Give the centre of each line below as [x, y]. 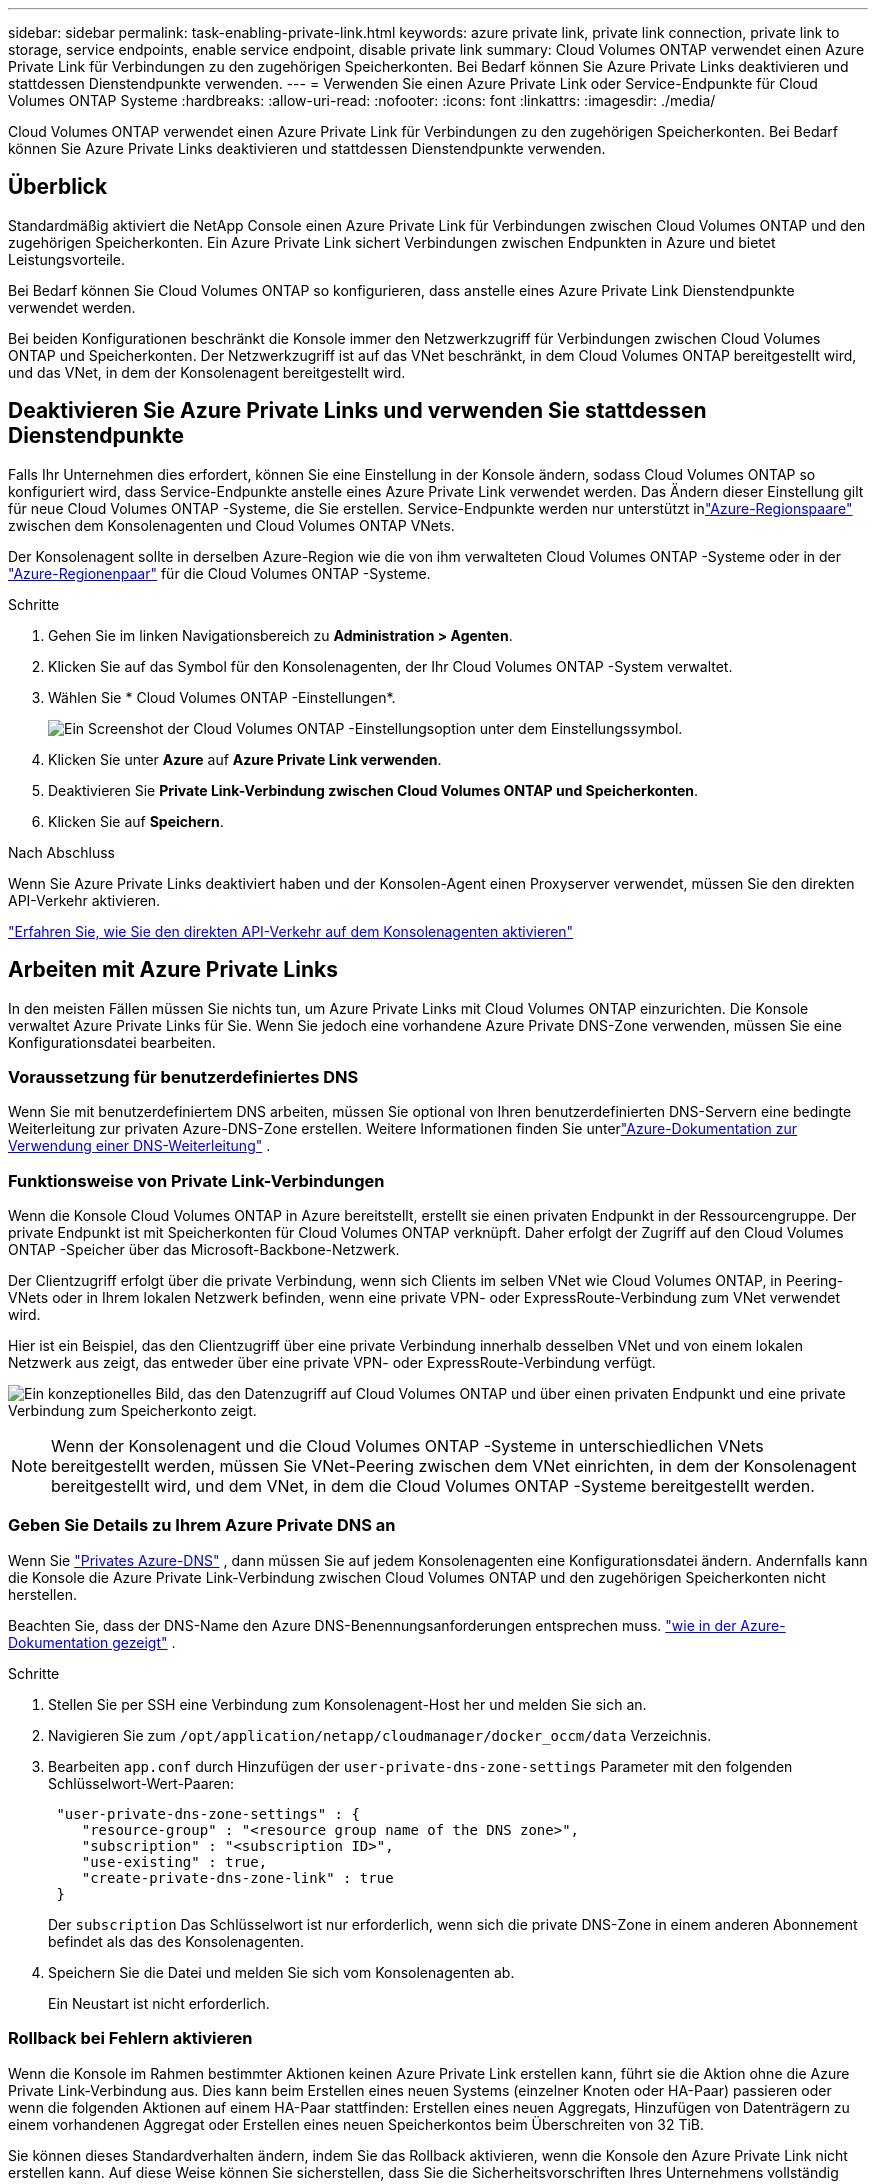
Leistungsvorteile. [67, 259]
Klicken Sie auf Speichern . [136, 821]
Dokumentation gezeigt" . [92, 1642]
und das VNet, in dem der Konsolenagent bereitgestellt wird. [207, 372]
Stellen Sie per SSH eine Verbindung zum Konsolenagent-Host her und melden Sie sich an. [347, 1704]
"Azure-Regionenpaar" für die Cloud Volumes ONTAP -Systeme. [219, 573]
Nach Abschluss [61, 852]
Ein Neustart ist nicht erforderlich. [159, 2003]
